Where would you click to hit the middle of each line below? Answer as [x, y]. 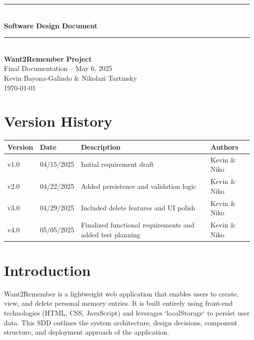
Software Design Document [51, 25]
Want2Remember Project [48, 58]
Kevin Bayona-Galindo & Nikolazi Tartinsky [71, 78]
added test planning [111, 234]
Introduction [47, 270]
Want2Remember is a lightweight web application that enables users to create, [121, 293]
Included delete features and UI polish [138, 208]
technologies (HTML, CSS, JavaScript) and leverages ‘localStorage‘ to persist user [127, 312]
